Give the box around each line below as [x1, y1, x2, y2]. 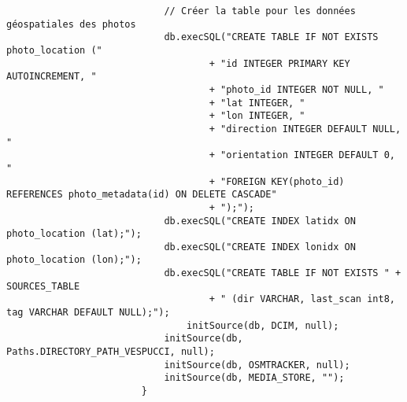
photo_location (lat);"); [6, 228, 142, 240]
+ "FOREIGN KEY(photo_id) [209, 175, 345, 187]
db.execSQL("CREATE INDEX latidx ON [164, 215, 356, 227]
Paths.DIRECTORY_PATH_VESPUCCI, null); [6, 346, 215, 358]
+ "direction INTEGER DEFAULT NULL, [209, 123, 401, 135]
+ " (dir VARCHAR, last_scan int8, [209, 293, 395, 305]
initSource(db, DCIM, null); [187, 319, 339, 331]
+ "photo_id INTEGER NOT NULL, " [209, 83, 384, 95]
